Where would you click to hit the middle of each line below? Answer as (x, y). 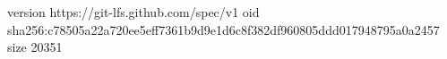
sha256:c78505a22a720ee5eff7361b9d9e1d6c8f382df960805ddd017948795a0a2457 (223, 29)
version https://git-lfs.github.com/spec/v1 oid (133, 12)
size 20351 (35, 47)
